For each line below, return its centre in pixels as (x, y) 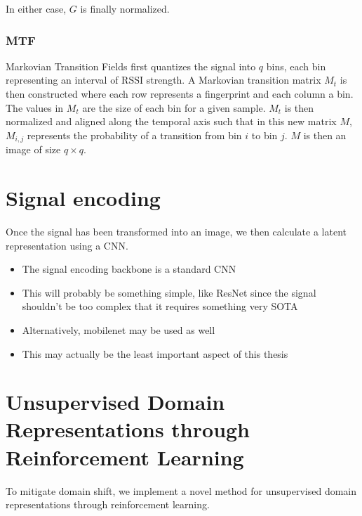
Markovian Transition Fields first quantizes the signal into (131, 66)
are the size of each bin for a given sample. (174, 107)
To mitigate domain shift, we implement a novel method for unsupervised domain (181, 490)
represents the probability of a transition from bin (134, 135)
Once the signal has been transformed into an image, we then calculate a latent (176, 231)
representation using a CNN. (67, 245)
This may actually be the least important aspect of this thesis (155, 353)
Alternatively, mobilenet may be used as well (119, 329)
